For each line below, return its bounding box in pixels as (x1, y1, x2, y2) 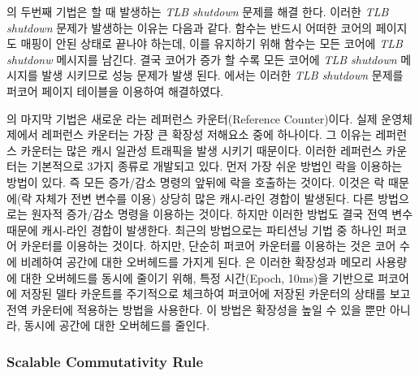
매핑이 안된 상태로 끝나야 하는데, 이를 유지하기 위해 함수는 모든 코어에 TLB (20, 35, 403, 52)
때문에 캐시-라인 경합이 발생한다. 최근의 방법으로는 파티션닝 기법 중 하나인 (6, 221, 382, 238)
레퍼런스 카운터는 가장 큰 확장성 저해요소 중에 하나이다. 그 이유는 (41, 126, 372, 143)
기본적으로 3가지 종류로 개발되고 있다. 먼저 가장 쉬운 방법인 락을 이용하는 (31, 158, 403, 175)
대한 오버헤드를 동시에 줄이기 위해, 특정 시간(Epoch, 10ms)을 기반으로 (20, 269, 374, 286)
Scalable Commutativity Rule (6, 351, 204, 371)
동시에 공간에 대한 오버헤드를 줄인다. (24, 317, 210, 334)
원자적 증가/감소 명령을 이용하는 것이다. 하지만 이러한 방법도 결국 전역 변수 (31, 205, 413, 223)
